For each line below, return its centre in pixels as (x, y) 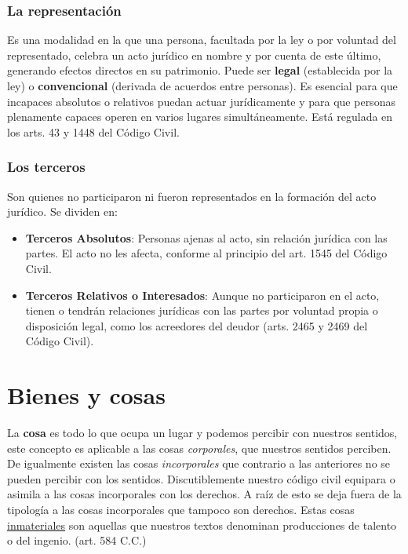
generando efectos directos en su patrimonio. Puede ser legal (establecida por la (200, 70)
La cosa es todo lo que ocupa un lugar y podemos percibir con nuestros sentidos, (202, 433)
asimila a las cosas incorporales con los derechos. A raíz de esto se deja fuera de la (204, 494)
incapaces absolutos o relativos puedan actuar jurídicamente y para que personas (201, 101)
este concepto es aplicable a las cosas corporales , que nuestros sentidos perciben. (199, 448)
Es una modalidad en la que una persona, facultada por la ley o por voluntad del (202, 40)
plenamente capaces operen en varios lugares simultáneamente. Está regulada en (200, 117)
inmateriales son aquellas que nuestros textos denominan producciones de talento (202, 525)
